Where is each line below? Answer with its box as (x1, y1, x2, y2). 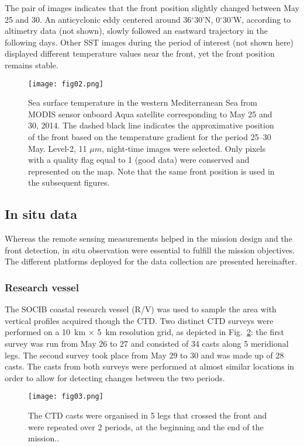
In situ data (5, 205, 77, 223)
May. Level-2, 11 (28, 142, 87, 154)
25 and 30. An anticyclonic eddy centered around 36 (5, 13, 192, 25)
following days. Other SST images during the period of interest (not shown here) (5, 36, 294, 48)
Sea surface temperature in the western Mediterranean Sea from (28, 96, 258, 109)
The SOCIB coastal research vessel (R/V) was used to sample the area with (5, 303, 277, 315)
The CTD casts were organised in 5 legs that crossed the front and (28, 409, 267, 421)
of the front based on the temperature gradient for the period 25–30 (28, 131, 271, 142)
